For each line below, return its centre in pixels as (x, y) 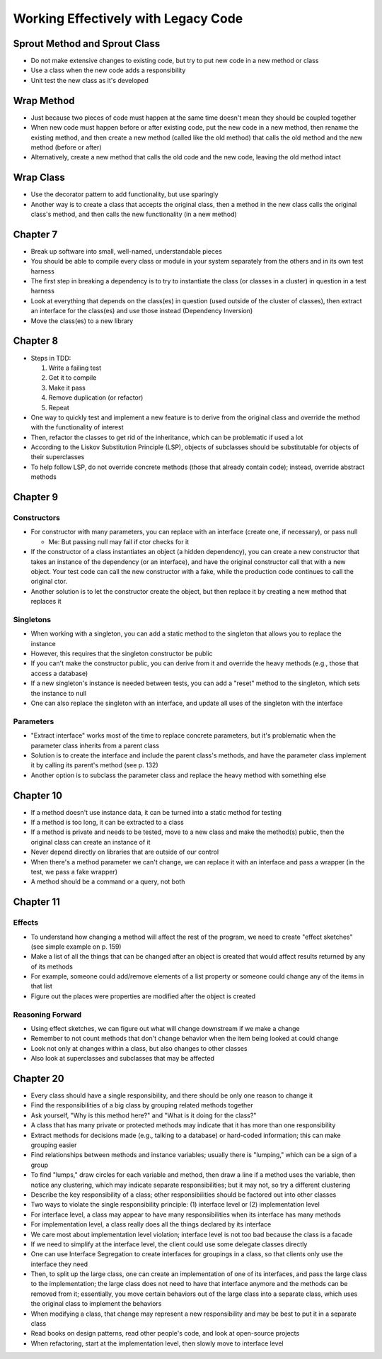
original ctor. (49, 582)
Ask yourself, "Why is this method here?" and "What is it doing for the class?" (144, 1115)
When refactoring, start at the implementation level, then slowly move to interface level (157, 1343)
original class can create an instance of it (91, 842)
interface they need (59, 1264)
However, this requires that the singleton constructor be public (122, 654)
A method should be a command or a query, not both (108, 881)
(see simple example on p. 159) (76, 947)
